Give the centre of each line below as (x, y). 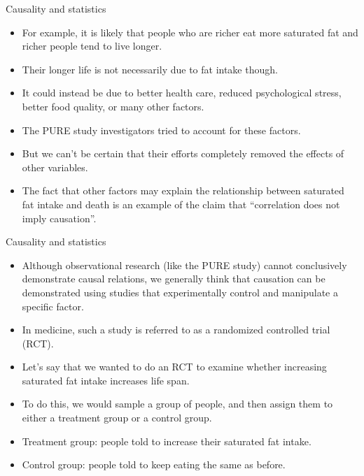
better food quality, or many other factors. (113, 106)
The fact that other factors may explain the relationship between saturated (183, 190)
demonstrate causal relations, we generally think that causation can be (174, 279)
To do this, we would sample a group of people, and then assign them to (177, 404)
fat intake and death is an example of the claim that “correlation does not (181, 204)
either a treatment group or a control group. (117, 418)
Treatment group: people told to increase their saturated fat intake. (167, 441)
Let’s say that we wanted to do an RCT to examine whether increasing (174, 367)
